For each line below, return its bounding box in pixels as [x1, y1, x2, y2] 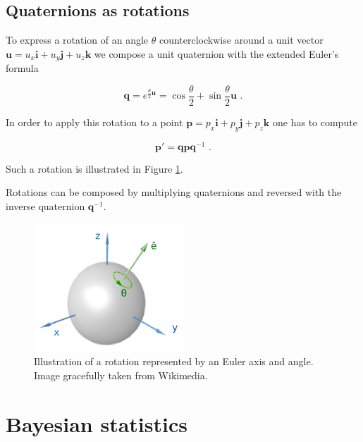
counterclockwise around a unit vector [159, 32, 324, 47]
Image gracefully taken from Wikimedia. [34, 367, 208, 382]
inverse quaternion [6, 198, 85, 213]
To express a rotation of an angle [6, 32, 149, 47]
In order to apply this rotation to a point [6, 114, 183, 129]
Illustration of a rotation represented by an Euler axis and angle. [34, 354, 314, 369]
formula [6, 61, 39, 75]
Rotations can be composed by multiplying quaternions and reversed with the [6, 185, 342, 199]
